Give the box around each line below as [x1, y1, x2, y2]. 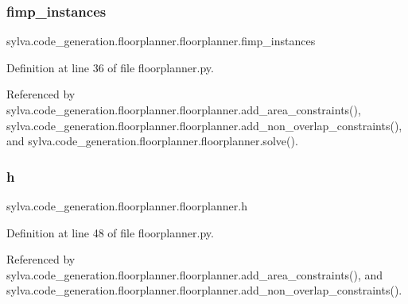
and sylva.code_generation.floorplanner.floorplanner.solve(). [6, 133, 298, 149]
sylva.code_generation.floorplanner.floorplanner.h [6, 198, 247, 214]
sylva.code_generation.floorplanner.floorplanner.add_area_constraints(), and [6, 266, 383, 283]
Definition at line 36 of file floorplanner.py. [6, 59, 214, 75]
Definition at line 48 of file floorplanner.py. [6, 224, 214, 241]
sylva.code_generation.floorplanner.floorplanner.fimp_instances [6, 33, 316, 49]
